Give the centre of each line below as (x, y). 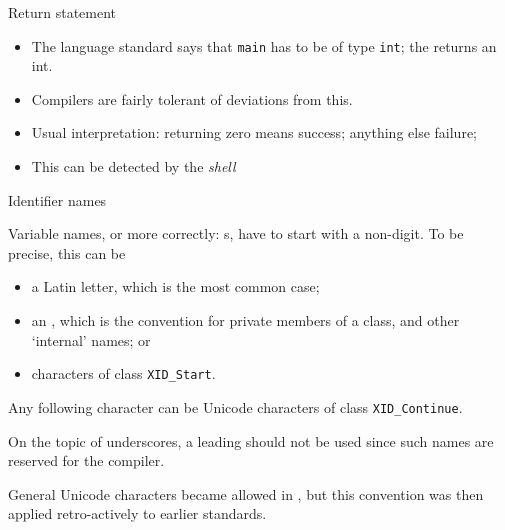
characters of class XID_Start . (123, 373)
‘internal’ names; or (91, 339)
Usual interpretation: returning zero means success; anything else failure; (254, 132)
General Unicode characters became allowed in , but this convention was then (246, 493)
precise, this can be (67, 252)
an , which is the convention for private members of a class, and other (245, 320)
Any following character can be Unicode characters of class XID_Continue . (235, 406)
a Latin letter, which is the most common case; (175, 286)
